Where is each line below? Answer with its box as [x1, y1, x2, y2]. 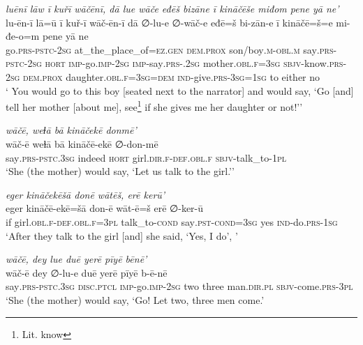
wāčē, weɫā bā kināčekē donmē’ [6, 123, 137, 137]
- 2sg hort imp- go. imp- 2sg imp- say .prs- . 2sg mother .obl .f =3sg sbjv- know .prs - [24, 56, 347, 70]
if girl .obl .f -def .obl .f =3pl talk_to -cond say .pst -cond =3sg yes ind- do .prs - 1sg [6, 214, 338, 229]
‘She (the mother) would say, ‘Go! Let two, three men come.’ [6, 292, 265, 307]
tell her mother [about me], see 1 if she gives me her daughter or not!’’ [6, 98, 303, 114]
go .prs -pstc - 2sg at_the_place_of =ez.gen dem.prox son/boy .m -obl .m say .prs [6, 42, 334, 56]
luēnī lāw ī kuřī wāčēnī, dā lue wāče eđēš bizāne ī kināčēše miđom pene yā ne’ [6, 1, 339, 15]
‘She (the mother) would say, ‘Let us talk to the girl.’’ [6, 164, 235, 178]
